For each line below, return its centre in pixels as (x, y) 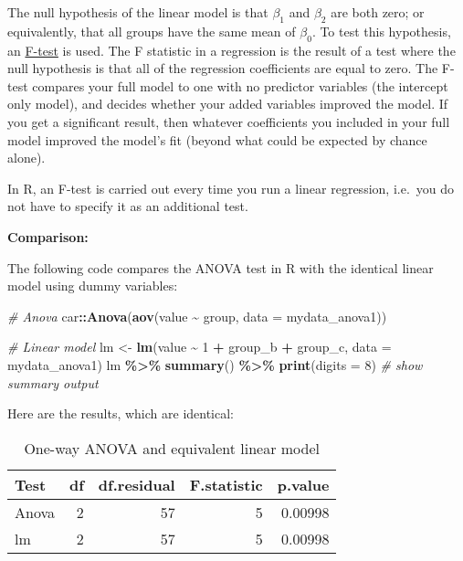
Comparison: (48, 236)
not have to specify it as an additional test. (128, 206)
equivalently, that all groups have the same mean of (152, 31)
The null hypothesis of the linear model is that (138, 12)
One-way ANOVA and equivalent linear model (172, 448)
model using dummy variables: (93, 286)
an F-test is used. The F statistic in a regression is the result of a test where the (231, 50)
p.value (303, 484)
